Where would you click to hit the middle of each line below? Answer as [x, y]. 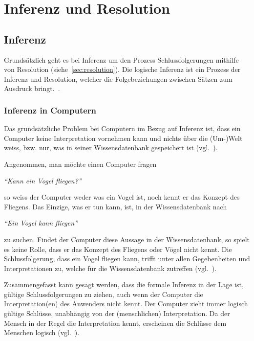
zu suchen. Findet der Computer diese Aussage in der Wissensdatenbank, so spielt [127, 239]
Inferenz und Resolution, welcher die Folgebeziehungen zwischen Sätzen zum [118, 79]
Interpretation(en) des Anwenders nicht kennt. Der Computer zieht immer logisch [126, 304]
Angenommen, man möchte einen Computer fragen [80, 164]
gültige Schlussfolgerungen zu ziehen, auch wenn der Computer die [104, 294]
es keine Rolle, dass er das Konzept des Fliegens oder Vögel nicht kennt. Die [118, 249]
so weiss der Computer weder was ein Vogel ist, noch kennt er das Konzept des [122, 197]
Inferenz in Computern [50, 110]
